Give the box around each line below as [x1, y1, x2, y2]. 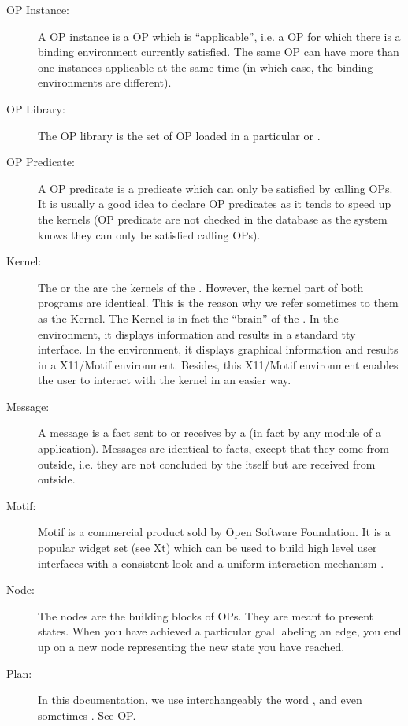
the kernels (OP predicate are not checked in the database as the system [38, 210, 388, 227]
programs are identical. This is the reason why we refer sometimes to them [38, 294, 399, 311]
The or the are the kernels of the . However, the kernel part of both [38, 279, 364, 295]
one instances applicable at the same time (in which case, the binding [38, 58, 373, 75]
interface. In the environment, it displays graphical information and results [38, 341, 399, 357]
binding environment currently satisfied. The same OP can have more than [38, 43, 399, 60]
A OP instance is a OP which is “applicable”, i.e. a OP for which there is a [38, 28, 401, 44]
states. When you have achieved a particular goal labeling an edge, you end [38, 623, 402, 639]
